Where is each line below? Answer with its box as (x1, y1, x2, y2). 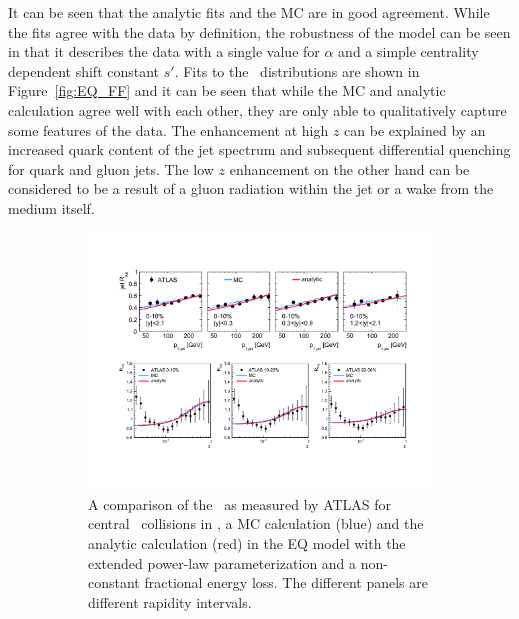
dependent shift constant (8, 60, 160, 81)
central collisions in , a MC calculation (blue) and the (88, 513, 424, 534)
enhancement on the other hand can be (229, 158, 470, 179)
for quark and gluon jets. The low (8, 158, 214, 179)
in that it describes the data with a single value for (8, 41, 320, 62)
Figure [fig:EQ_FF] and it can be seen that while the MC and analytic (8, 80, 446, 101)
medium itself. (8, 197, 95, 218)
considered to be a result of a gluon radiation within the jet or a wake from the (8, 178, 494, 199)
